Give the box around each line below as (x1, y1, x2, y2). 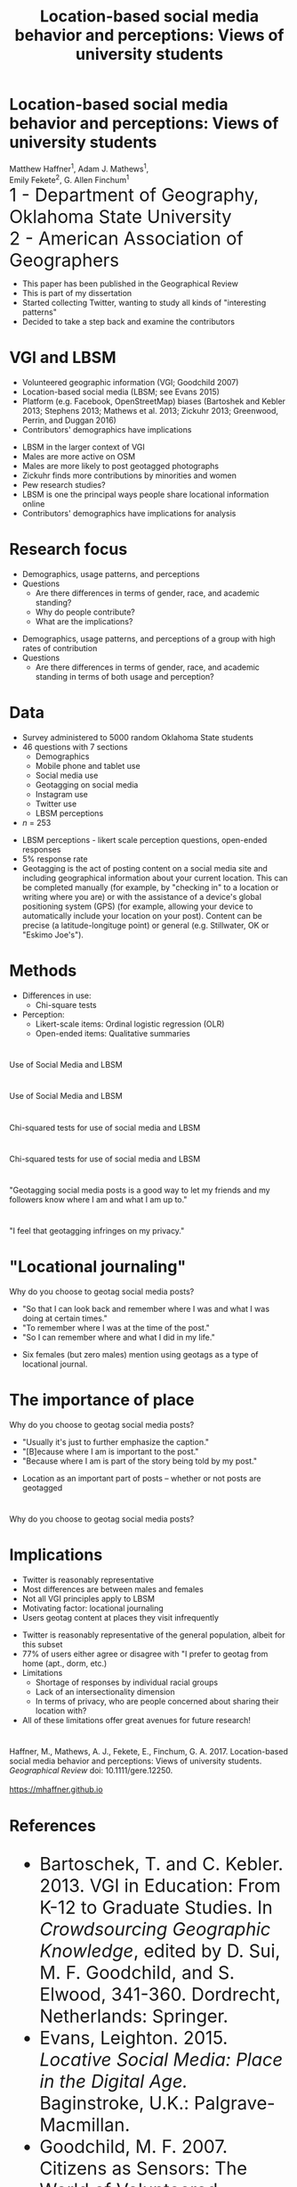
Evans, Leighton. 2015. (39, 2026, 229, 2049)
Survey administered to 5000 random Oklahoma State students (21, 732, 253, 743)
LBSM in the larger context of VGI (21, 442, 145, 452)
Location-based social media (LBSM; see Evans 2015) (21, 386, 221, 398)
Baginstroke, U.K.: (39, 2092, 189, 2115)
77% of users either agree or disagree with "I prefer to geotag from (21, 1648, 269, 1660)
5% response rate (21, 854, 88, 864)
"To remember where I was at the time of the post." (21, 1323, 211, 1333)
